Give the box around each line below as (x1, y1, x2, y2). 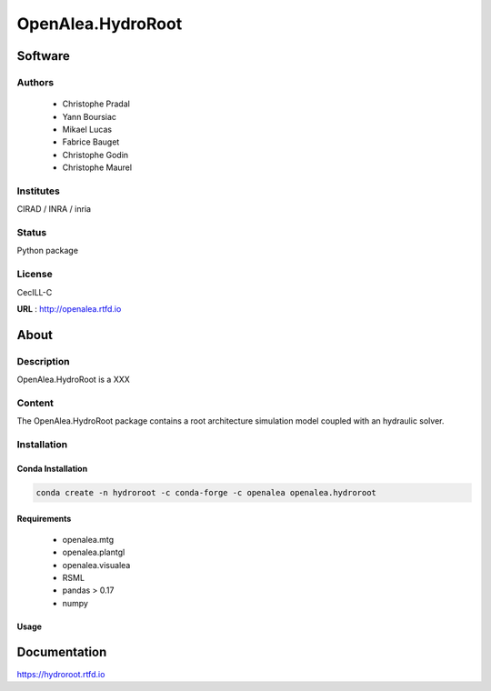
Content (16, 396, 55, 409)
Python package (16, 245, 79, 256)
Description (16, 355, 70, 367)
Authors (16, 75, 55, 88)
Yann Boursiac (62, 111, 117, 122)
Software (16, 48, 70, 64)
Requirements (16, 514, 72, 525)
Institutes (16, 185, 61, 197)
